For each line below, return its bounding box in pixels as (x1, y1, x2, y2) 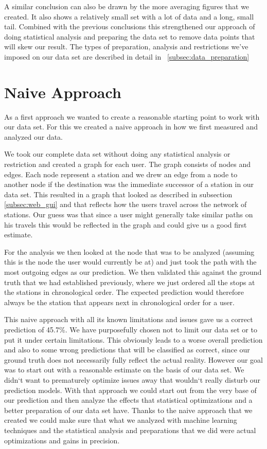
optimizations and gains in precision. (4, 435, 120, 445)
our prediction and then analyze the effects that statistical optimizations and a (4, 395, 253, 405)
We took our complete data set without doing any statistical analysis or (4, 148, 230, 159)
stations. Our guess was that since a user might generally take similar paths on (4, 209, 253, 220)
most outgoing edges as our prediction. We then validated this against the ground (4, 267, 262, 277)
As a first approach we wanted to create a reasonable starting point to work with (4, 111, 260, 122)
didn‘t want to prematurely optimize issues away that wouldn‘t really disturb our (4, 374, 260, 385)
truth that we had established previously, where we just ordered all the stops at (4, 276, 255, 287)
